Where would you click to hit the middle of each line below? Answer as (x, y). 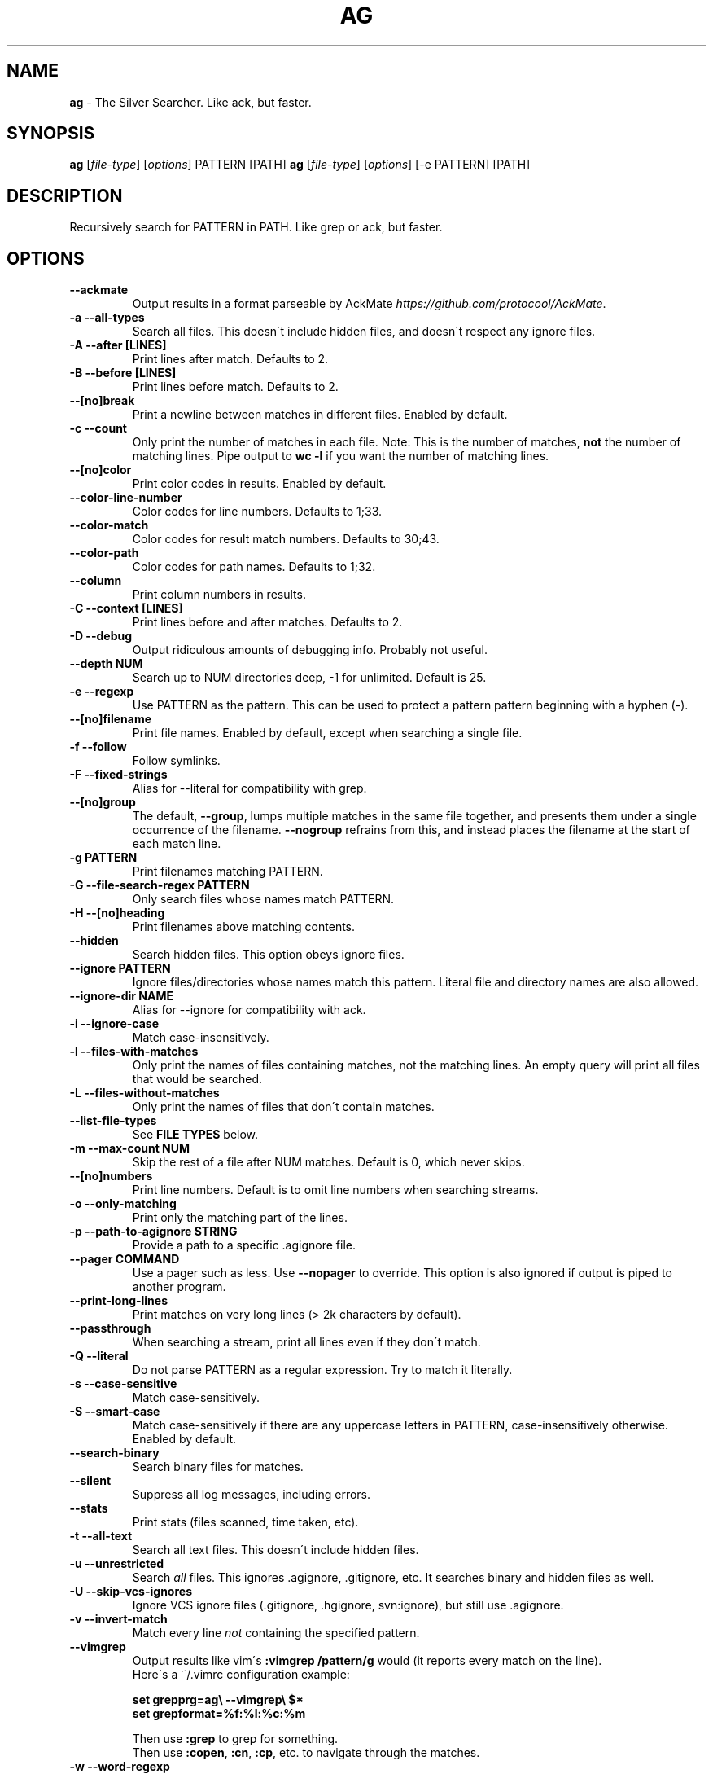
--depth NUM (106, 664)
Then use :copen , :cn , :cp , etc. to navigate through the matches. (306, 1753)
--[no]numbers (111, 1176)
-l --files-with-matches (134, 1052)
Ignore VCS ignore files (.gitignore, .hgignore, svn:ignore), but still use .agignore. (348, 1605)
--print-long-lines (119, 1301)
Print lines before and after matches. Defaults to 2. (267, 622)
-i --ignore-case (114, 1024)
